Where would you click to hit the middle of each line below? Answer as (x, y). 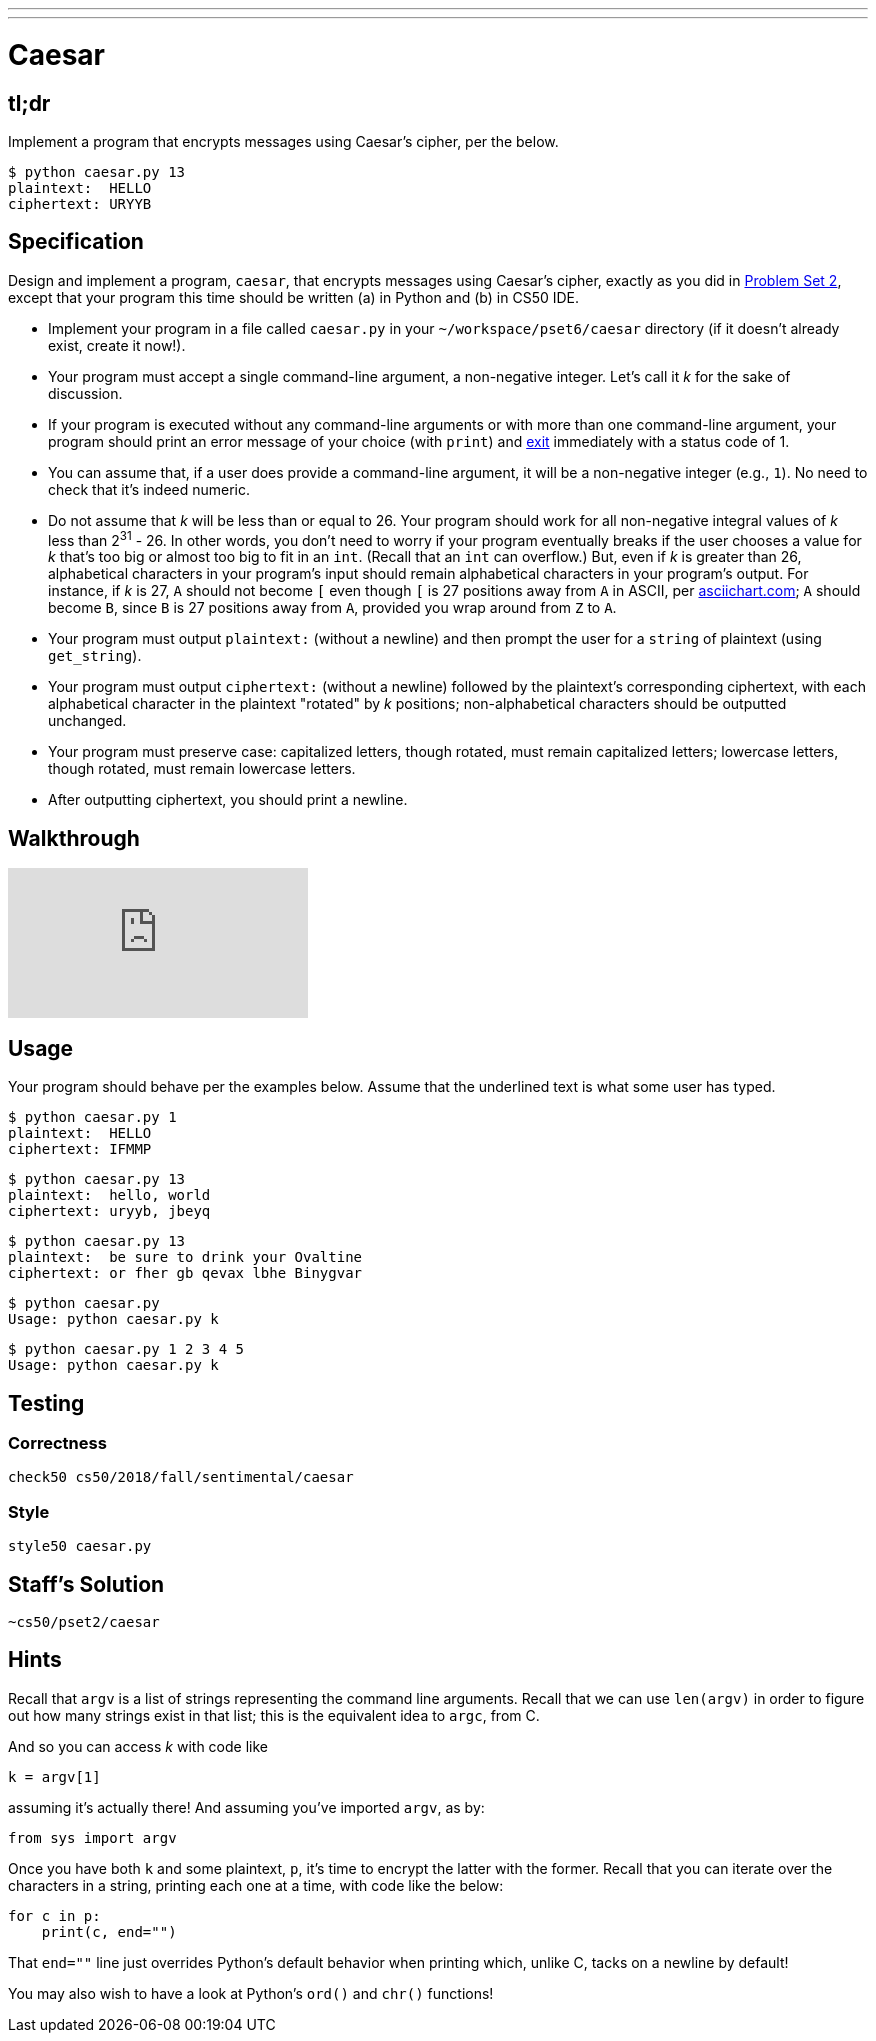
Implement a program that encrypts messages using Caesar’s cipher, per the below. (283, 141)
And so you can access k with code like (138, 1746)
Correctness (57, 1442)
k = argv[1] (54, 1776)
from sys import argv (92, 1837)
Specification (76, 242)
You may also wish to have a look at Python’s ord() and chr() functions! (251, 1993)
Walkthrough (74, 838)
